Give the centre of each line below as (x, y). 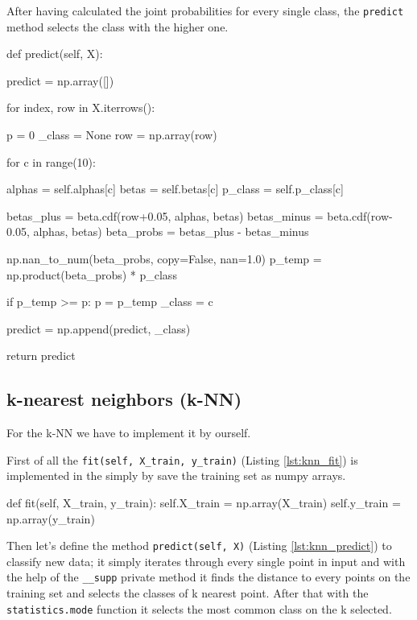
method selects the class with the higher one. (118, 26)
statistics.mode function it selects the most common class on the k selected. (199, 608)
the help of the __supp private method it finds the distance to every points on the (208, 577)
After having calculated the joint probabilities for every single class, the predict (205, 10)
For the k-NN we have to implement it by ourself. (129, 433)
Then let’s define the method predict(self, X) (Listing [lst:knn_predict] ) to (199, 546)
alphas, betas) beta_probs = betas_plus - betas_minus (171, 231)
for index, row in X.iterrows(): (81, 107)
